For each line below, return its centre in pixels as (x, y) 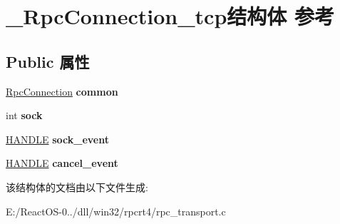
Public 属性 (48, 61)
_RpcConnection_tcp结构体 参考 (170, 16)
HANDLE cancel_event (62, 163)
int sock (24, 115)
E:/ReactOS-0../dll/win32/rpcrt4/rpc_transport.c (116, 211)
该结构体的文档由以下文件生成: (77, 187)
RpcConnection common (62, 91)
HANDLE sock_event (57, 139)
